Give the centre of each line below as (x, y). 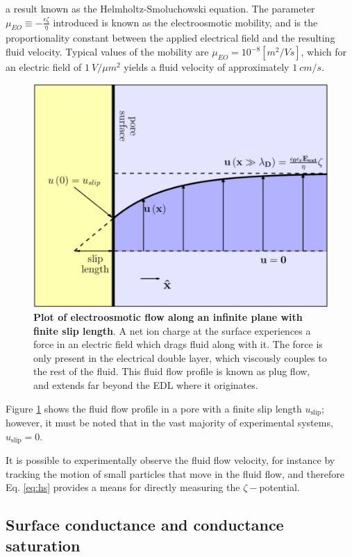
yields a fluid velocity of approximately (207, 67)
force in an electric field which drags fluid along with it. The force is (178, 344)
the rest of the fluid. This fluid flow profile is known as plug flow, (172, 371)
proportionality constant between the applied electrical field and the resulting (170, 38)
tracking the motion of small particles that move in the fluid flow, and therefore (175, 473)
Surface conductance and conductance (145, 525)
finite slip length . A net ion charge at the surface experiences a (172, 330)
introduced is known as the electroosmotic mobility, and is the (185, 22)
